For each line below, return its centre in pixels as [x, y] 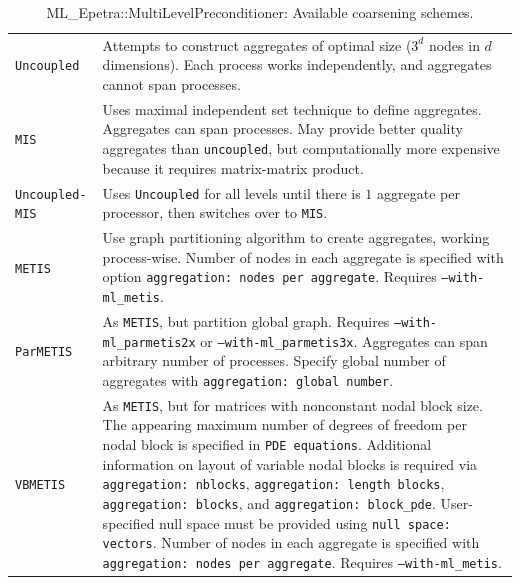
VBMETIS [40, 485]
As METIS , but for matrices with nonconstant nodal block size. [292, 404]
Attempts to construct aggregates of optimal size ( [257, 44]
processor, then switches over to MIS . [215, 212]
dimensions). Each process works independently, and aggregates [297, 64]
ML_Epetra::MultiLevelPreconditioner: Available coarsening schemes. [260, 12]
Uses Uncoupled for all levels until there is [231, 192]
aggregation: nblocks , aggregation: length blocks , [273, 483]
